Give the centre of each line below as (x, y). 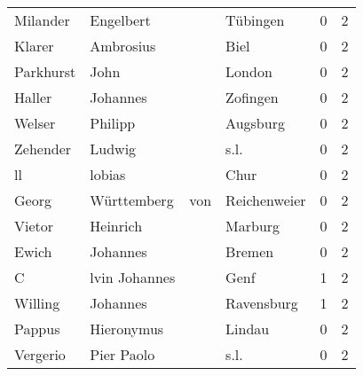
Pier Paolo (122, 354)
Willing (37, 303)
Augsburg (255, 123)
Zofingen (252, 97)
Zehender (43, 149)
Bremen (250, 251)
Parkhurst (45, 71)
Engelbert (120, 20)
